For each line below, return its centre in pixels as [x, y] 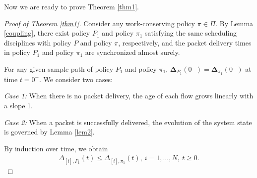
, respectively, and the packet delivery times [185, 42]
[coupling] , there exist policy [47, 33]
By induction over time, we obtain [56, 148]
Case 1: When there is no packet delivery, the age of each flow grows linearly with [129, 96]
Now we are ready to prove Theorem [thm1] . [71, 6]
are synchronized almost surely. [132, 52]
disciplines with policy [38, 42]
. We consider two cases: [76, 79]
